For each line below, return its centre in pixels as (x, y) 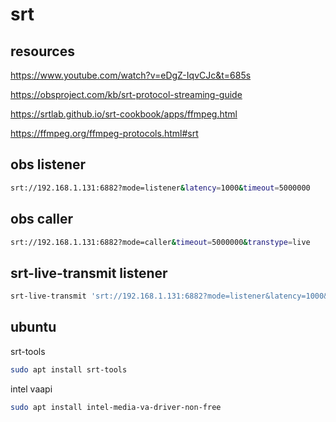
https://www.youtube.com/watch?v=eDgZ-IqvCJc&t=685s (131, 75)
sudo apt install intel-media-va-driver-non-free (116, 407)
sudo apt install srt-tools (69, 369)
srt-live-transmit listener (89, 273)
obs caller (42, 219)
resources (42, 51)
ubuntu (33, 327)
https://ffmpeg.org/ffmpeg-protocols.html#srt (104, 133)
